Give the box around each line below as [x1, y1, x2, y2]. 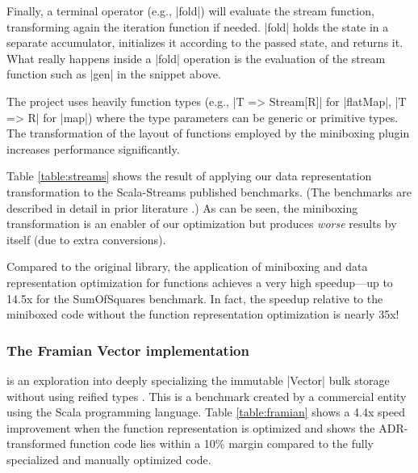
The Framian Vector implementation [6, 340, 249, 360]
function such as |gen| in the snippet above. [6, 65, 221, 82]
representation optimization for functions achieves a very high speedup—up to [6, 273, 393, 290]
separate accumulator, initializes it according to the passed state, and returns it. [6, 34, 403, 51]
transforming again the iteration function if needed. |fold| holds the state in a [6, 18, 389, 35]
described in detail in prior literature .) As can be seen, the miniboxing [6, 199, 358, 216]
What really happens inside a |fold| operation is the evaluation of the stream [6, 49, 386, 66]
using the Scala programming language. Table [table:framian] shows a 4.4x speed [6, 403, 405, 420]
